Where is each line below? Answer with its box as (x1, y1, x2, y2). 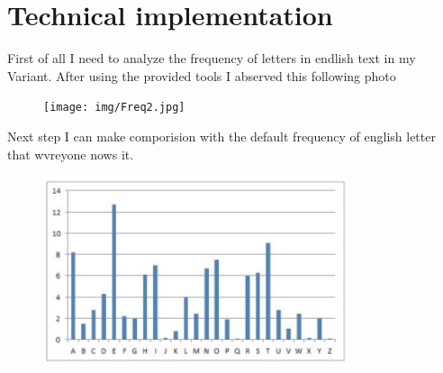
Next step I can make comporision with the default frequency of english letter (7, 126, 436, 145)
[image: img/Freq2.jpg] (43, 101, 185, 114)
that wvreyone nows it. (7, 144, 134, 163)
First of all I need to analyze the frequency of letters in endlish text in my (7, 49, 416, 68)
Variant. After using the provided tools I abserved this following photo (7, 66, 396, 85)
